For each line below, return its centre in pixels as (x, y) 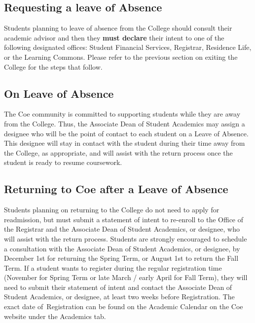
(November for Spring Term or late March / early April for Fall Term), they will (126, 277)
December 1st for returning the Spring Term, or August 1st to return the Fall (121, 258)
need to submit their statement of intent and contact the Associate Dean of (118, 287)
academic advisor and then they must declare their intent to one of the (114, 37)
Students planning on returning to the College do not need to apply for (112, 210)
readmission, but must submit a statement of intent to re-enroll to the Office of (124, 219)
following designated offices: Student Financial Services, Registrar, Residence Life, (128, 47)
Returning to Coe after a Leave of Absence (116, 189)
